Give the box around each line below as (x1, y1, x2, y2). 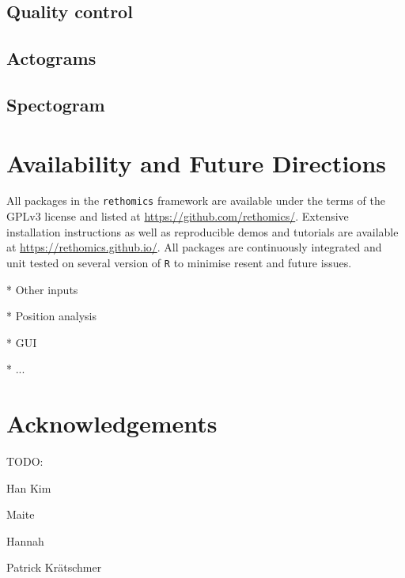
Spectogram (6, 92, 105, 116)
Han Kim (6, 479, 51, 496)
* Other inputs (6, 281, 78, 297)
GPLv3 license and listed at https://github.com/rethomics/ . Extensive (6, 208, 349, 225)
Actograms (6, 46, 97, 70)
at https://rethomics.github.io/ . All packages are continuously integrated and (6, 239, 382, 255)
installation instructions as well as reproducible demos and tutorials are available (6, 223, 399, 240)
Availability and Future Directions (6, 146, 387, 179)
